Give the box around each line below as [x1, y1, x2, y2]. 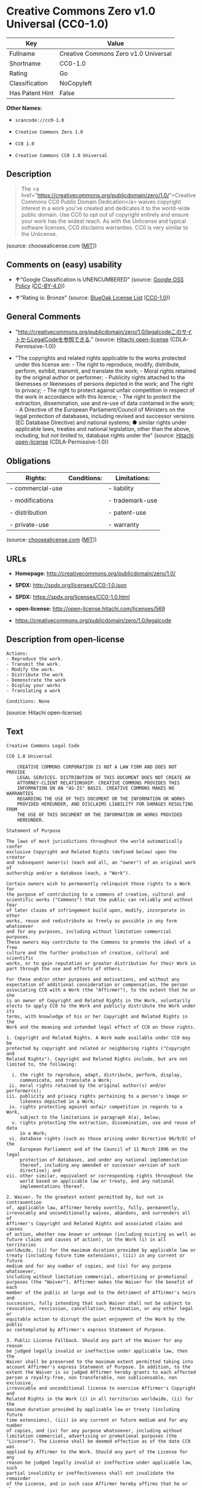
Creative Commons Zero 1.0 [15, 129, 83, 135]
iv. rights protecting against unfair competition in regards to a [8, 1103, 183, 1110]
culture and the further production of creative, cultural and [6, 950, 169, 956]
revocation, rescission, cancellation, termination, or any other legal [6, 1305, 194, 1311]
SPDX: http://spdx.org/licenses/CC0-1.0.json [15, 581, 127, 589]
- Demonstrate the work [6, 677, 67, 683]
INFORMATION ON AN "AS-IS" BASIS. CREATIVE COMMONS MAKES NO [17, 785, 174, 791]
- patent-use [108, 509, 146, 517]
